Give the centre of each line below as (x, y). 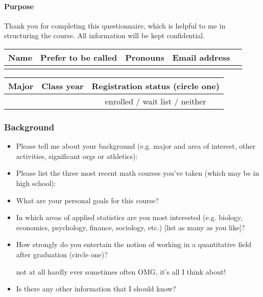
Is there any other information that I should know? (96, 289)
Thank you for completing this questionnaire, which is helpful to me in (115, 25)
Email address (201, 57)
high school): (36, 183)
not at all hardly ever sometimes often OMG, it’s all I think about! (121, 271)
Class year (63, 86)
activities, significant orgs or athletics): (77, 156)
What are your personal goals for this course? (87, 200)
